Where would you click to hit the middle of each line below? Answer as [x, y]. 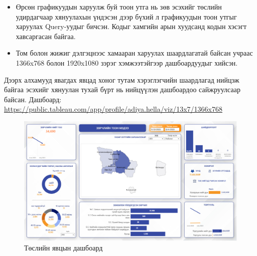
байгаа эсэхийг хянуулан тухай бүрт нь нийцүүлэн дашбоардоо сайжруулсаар [122, 89]
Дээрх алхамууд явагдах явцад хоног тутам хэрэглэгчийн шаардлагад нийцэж [122, 79]
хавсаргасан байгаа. [46, 36]
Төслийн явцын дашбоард [63, 248]
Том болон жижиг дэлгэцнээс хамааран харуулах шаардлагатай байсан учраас [134, 53]
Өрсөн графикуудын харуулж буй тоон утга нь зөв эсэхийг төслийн [119, 7]
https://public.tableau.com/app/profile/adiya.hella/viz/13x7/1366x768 [113, 109]
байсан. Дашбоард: [33, 99]
